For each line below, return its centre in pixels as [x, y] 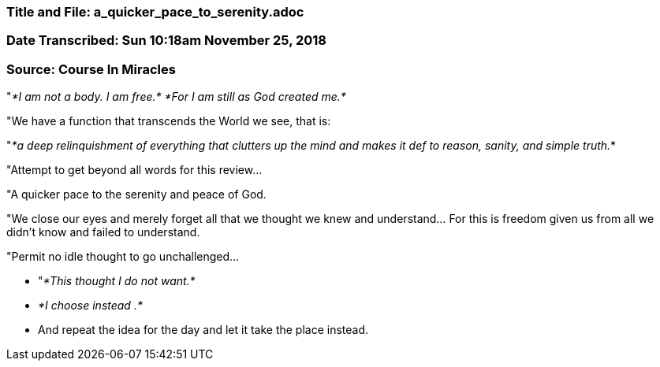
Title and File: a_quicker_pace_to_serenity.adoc [155, 12]
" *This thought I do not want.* [117, 281]
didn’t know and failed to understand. [103, 232]
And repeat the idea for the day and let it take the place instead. [203, 330]
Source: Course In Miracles [91, 69]
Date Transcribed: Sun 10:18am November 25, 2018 [167, 41]
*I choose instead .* [90, 306]
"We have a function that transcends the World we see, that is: [169, 121]
